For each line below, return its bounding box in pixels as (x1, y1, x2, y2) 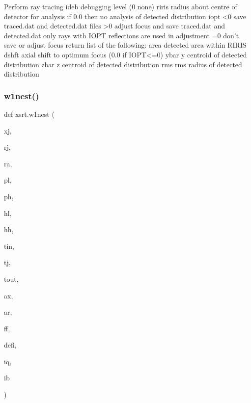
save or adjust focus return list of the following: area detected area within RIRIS (4, 40, 247, 50)
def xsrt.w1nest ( (4, 108, 55, 119)
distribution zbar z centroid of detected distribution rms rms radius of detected (4, 59, 242, 69)
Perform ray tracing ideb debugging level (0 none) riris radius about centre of (4, 1, 237, 11)
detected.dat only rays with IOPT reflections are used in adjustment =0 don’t (4, 30, 239, 40)
